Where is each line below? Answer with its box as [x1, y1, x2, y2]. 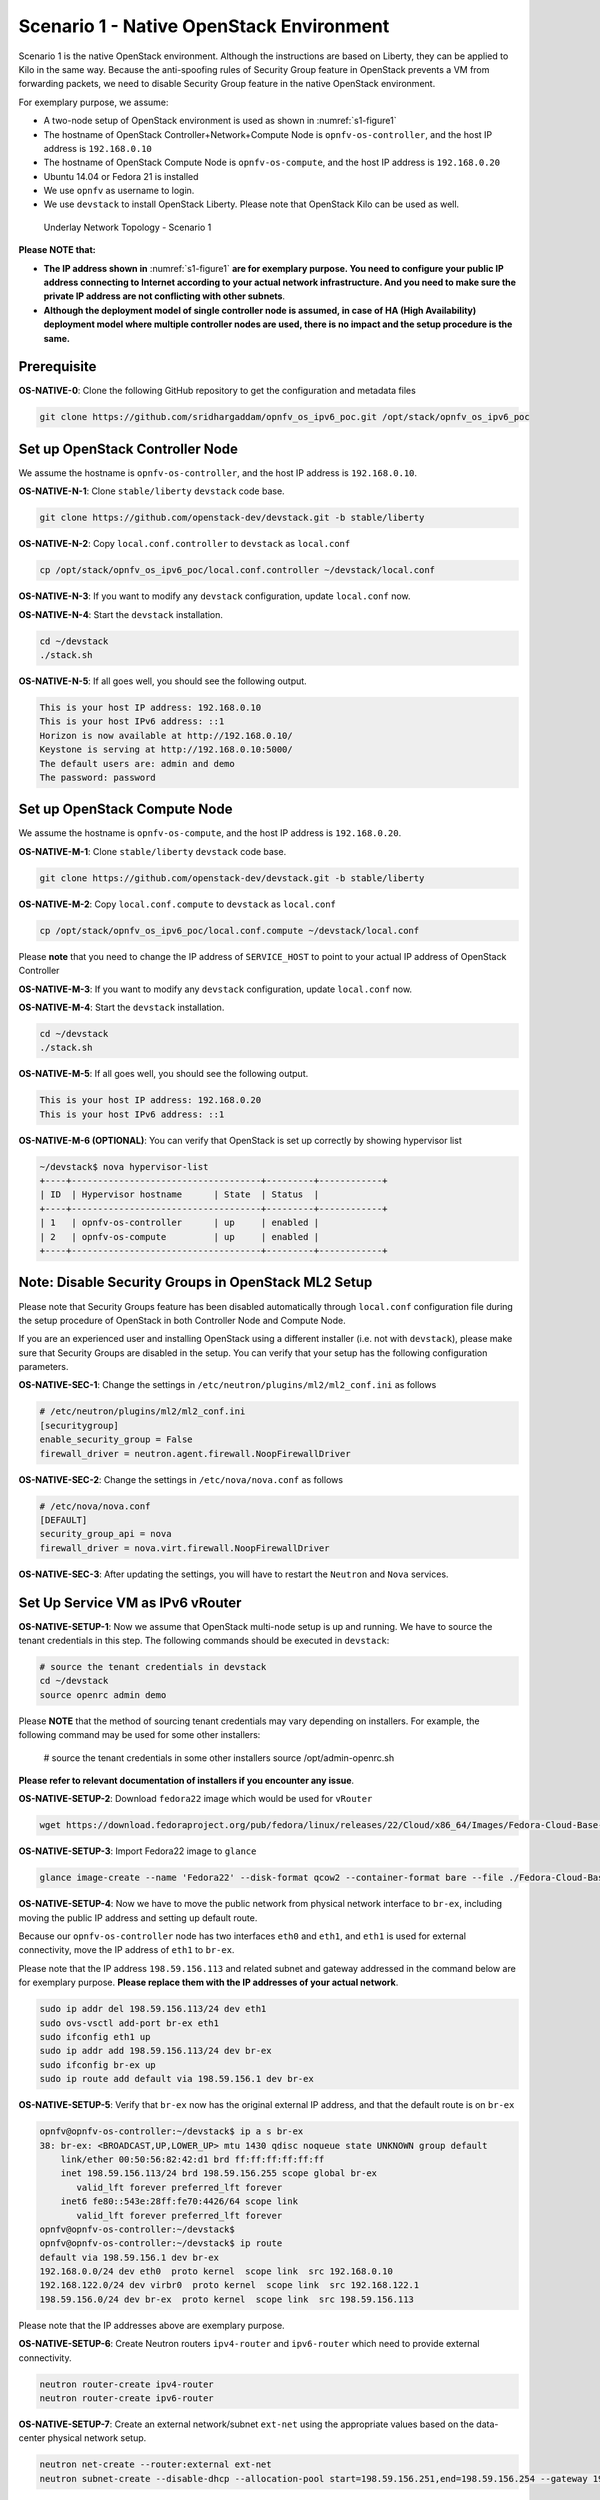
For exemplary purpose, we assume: [18, 96, 169, 108]
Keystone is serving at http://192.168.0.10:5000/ [39, 744, 294, 755]
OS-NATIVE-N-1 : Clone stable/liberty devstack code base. [18, 485, 285, 497]
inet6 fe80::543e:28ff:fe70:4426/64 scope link [60, 2196, 299, 2207]
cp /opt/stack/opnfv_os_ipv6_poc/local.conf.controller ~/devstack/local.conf [39, 565, 435, 576]
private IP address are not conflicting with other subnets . [43, 290, 285, 302]
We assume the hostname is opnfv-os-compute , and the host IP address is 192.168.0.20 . [18, 827, 402, 839]
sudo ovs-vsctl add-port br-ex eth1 [39, 2017, 220, 2029]
